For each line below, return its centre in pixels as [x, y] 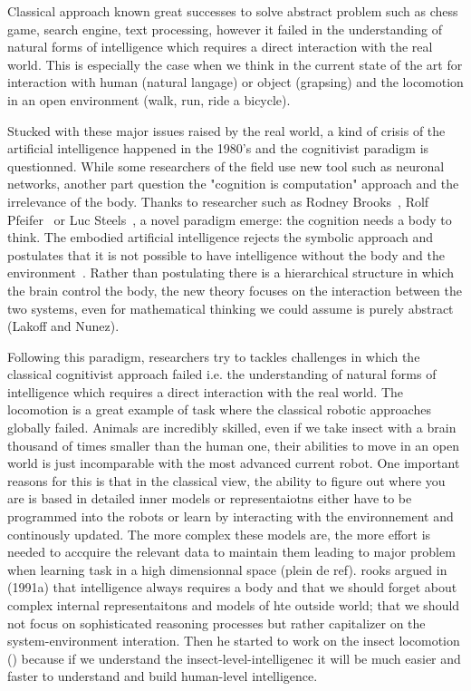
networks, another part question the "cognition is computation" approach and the [233, 184]
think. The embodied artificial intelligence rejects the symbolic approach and [221, 237]
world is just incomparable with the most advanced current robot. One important [234, 463]
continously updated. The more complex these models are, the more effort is [219, 534]
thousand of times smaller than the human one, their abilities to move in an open [233, 445]
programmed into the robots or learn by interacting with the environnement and [231, 516]
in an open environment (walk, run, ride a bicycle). [149, 99]
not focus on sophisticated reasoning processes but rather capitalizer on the [216, 623]
